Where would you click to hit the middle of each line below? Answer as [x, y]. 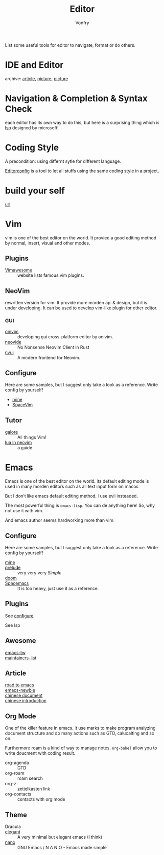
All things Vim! [32, 437]
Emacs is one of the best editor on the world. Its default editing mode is [77, 481]
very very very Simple [39, 573]
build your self [35, 191]
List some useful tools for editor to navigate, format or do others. [70, 45]
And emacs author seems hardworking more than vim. [60, 520]
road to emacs [20, 685]
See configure [19, 616]
